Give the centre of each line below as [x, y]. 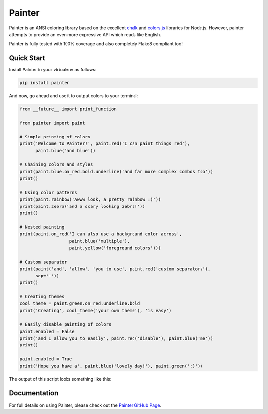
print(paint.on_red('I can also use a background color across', [101, 234]
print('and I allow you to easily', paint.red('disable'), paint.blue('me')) [116, 338]
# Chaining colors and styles [56, 165]
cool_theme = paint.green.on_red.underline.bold [80, 304]
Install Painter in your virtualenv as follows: [53, 70]
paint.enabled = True [46, 359]
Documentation [34, 393]
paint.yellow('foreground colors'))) [115, 248]
